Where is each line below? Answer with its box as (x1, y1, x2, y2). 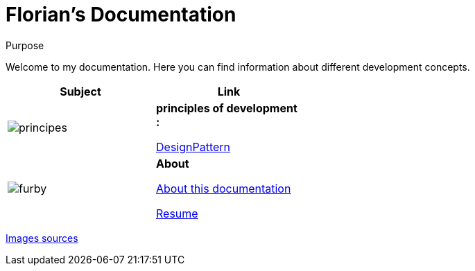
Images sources (6, 231, 78, 244)
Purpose (6, 39, 44, 51)
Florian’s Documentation (6, 3, 236, 26)
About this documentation (156, 181, 291, 195)
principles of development (156, 100, 297, 115)
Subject (60, 84, 101, 98)
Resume (156, 206, 198, 220)
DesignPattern (156, 139, 231, 154)
